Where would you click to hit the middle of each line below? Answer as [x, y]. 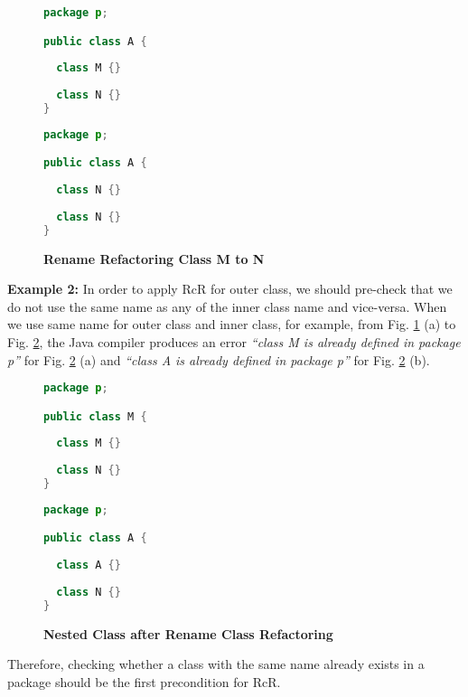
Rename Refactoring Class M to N [154, 258]
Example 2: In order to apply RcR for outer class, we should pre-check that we [230, 289]
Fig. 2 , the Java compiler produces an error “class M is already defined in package [234, 341]
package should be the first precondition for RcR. [144, 681]
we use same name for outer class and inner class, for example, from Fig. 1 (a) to [232, 324]
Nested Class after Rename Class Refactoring [188, 633]
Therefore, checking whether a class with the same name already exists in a [216, 664]
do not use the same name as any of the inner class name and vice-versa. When [227, 306]
